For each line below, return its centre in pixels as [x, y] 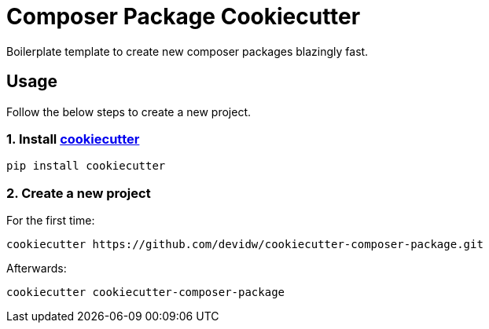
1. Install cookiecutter [73, 139]
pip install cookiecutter [86, 166]
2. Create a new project [79, 193]
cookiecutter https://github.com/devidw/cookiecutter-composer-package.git [245, 245]
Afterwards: [37, 269]
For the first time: [51, 221]
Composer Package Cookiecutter [184, 16]
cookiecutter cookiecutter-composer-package [146, 292]
